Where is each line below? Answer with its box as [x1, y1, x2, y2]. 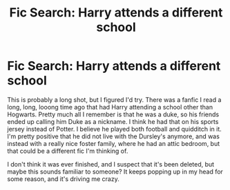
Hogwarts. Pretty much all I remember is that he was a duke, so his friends [7, 110, 220, 118]
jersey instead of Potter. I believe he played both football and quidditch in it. [7, 125, 222, 133]
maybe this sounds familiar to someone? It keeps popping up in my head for [7, 167, 223, 176]
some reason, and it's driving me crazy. [7, 174, 119, 183]
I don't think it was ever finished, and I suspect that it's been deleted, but [7, 160, 215, 168]
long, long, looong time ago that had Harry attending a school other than [7, 103, 213, 111]
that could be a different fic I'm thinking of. [7, 147, 128, 155]
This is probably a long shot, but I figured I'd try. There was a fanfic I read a [7, 95, 222, 104]
